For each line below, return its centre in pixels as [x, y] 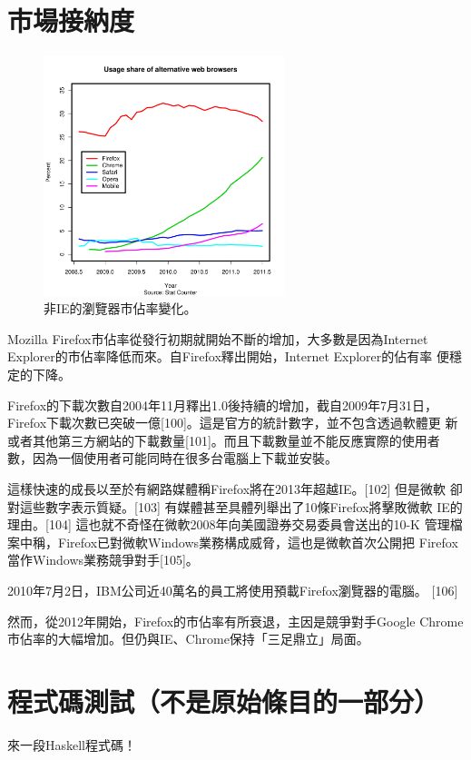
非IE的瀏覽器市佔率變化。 [120, 308]
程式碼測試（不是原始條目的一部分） [224, 701]
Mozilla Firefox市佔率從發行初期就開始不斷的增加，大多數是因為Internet [218, 338]
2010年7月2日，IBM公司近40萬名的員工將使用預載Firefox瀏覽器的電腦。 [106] [233, 590]
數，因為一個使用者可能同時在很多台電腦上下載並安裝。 [172, 458]
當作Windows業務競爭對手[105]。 [103, 560]
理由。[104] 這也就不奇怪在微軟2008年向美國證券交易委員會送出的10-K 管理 [229, 524]
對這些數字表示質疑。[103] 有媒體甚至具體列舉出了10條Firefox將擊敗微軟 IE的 [235, 506]
